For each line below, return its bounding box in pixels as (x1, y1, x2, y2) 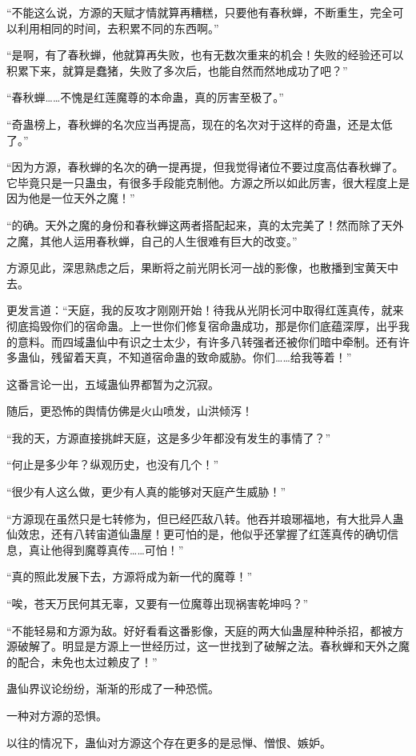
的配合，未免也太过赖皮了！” (6, 653, 158, 670)
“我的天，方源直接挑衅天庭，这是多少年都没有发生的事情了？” (6, 429, 331, 446)
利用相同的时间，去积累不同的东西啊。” (17, 19, 219, 36)
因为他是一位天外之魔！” (6, 190, 135, 206)
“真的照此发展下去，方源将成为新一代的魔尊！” (6, 568, 253, 585)
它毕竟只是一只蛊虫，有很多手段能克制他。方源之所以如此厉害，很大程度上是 (6, 174, 410, 190)
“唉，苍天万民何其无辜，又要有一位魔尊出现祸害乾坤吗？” (6, 595, 309, 612)
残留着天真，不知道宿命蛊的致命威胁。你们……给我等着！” (50, 349, 352, 366)
